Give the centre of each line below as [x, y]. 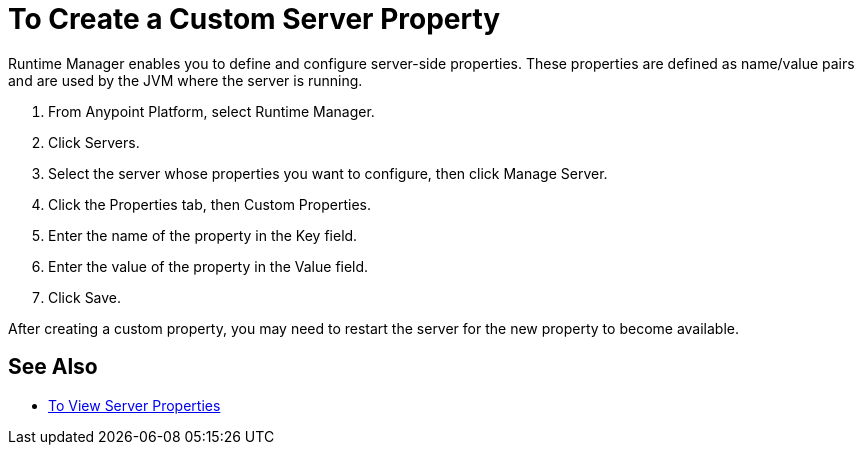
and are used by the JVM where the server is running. [185, 80]
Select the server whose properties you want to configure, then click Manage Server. [328, 173]
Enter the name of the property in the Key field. [203, 235]
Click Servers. [94, 142]
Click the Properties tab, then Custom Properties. [210, 204]
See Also [53, 367]
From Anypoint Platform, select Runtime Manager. [211, 111]
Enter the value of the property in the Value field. [208, 266]
